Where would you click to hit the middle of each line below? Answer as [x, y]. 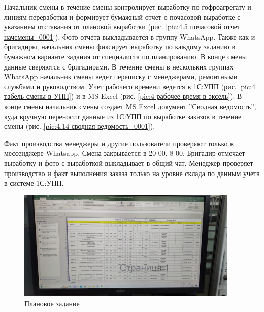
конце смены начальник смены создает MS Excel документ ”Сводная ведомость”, [130, 106]
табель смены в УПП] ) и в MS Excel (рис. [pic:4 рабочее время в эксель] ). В [123, 96]
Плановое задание [52, 303]
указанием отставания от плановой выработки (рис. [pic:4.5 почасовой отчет [122, 27]
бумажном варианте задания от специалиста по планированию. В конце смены [126, 56]
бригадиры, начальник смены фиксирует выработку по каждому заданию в [120, 46]
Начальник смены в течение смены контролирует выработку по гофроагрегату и [128, 7]
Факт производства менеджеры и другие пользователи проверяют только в [119, 143]
